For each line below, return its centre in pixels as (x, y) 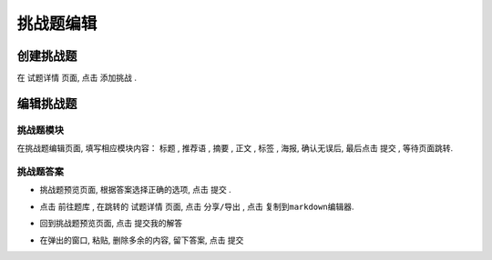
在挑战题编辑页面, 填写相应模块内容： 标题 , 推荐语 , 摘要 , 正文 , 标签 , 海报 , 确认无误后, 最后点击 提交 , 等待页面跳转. (235, 148)
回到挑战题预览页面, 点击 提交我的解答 (111, 224)
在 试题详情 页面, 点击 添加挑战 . (77, 78)
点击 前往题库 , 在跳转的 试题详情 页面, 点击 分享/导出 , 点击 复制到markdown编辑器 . (197, 206)
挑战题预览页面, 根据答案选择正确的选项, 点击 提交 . (135, 190)
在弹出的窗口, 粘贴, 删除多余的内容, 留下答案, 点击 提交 (142, 240)
